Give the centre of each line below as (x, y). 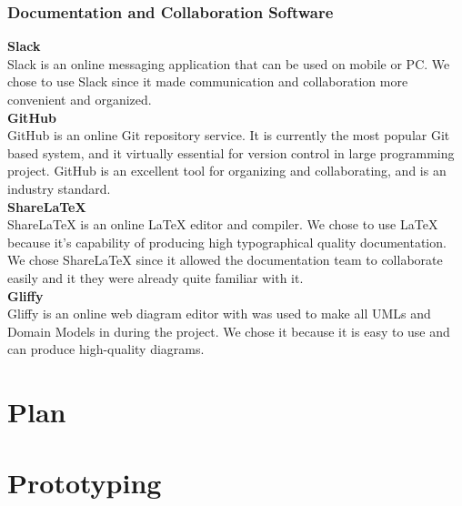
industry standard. (59, 188)
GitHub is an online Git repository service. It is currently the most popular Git (229, 135)
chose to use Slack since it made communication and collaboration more (208, 81)
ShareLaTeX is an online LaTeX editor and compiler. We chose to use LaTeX (223, 224)
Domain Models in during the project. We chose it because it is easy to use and (229, 331)
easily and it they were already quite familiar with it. (156, 277)
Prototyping (85, 483)
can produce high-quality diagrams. (106, 349)
